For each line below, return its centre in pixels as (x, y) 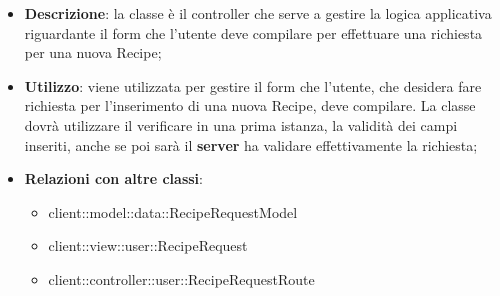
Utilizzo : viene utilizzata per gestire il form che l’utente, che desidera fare (253, 85)
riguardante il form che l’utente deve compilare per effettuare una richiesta (253, 32)
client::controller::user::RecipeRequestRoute (181, 278)
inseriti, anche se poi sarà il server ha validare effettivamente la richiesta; (251, 144)
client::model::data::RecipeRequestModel (173, 211)
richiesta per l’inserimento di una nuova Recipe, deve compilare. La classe (250, 105)
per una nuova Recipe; (93, 52)
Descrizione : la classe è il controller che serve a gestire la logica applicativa (258, 13)
